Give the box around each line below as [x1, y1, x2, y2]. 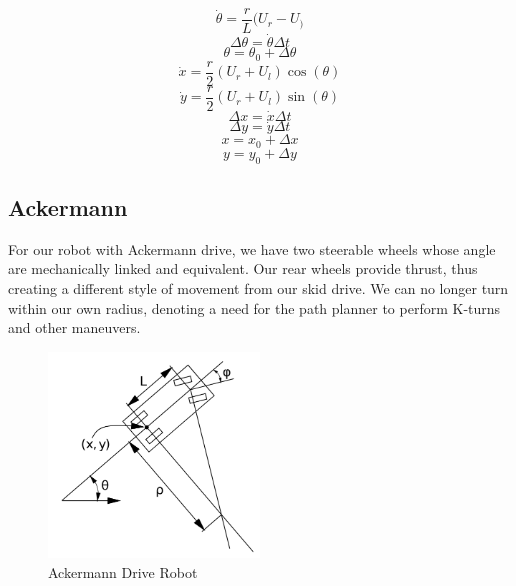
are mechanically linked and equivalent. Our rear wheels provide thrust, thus [8, 258, 478, 279]
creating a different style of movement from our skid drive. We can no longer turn [8, 277, 509, 298]
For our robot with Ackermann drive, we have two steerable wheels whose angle [8, 238, 496, 259]
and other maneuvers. [8, 317, 141, 338]
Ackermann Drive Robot [48, 561, 198, 582]
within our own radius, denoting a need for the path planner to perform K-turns [8, 297, 501, 318]
